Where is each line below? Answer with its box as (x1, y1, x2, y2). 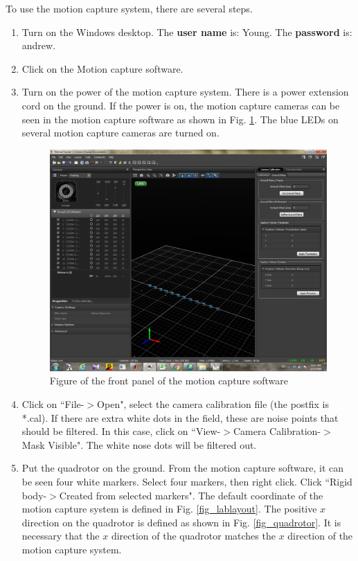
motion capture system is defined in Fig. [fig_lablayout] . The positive (21, 501, 317, 516)
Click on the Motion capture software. (21, 61, 184, 75)
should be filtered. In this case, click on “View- (21, 424, 221, 438)
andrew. (21, 38, 56, 53)
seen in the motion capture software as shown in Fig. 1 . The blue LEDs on (21, 112, 339, 126)
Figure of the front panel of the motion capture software (49, 373, 289, 388)
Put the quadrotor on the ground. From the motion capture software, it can (21, 461, 344, 475)
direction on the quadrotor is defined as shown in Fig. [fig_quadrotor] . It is (21, 515, 341, 529)
